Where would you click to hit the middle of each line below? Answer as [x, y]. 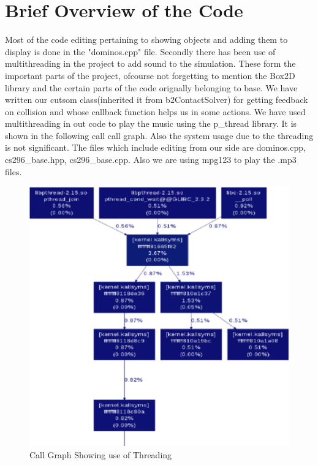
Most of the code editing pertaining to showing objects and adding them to [146, 40]
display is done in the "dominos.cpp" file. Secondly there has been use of [140, 51]
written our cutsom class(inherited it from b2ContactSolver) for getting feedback [157, 100]
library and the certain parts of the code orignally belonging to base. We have [151, 87]
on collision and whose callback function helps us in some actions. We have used [155, 111]
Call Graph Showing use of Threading [101, 454]
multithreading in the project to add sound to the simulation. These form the [150, 63]
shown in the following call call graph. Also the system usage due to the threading [159, 135]
